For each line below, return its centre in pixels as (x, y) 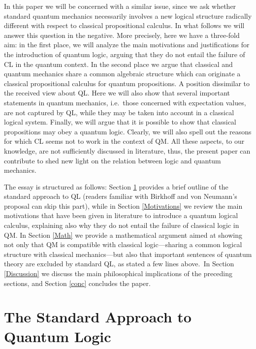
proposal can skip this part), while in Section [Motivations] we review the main (123, 206)
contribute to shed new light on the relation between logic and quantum (112, 160)
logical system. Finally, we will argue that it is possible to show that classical (120, 122)
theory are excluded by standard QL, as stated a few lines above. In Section (119, 264)
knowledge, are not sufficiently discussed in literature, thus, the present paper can (127, 150)
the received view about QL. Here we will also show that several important (117, 93)
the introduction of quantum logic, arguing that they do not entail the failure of (125, 54)
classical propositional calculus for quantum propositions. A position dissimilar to (127, 83)
